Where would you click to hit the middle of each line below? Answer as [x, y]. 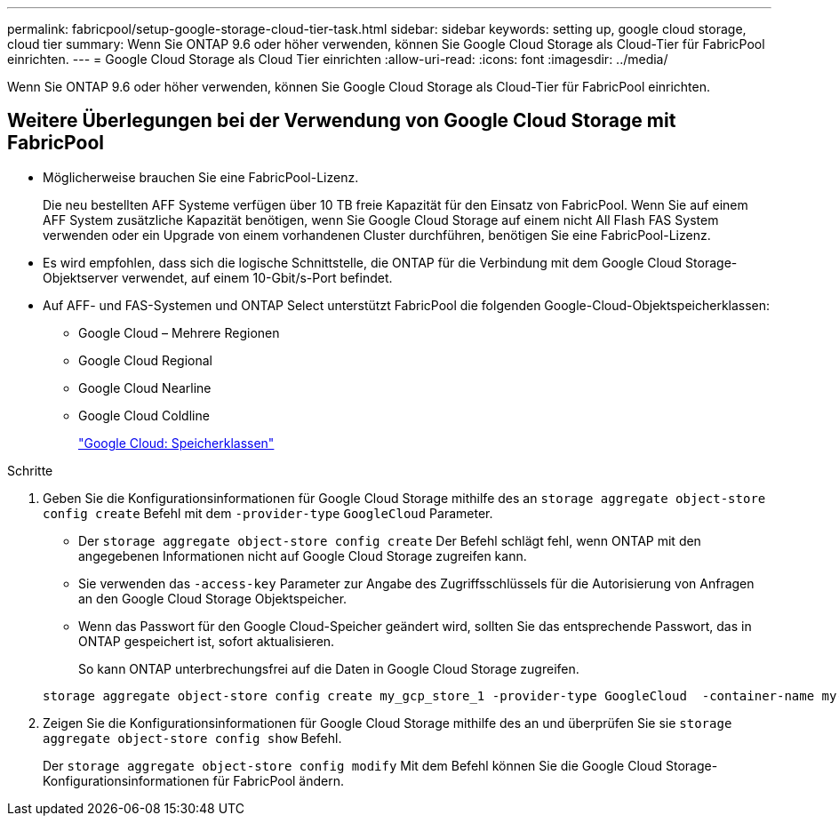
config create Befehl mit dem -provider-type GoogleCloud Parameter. [268, 513]
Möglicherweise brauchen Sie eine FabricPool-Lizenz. [201, 177]
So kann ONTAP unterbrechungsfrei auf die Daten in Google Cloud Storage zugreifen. [329, 668]
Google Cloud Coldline [144, 415]
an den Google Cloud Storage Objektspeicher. [213, 598]
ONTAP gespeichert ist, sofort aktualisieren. [207, 641]
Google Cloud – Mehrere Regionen [179, 332]
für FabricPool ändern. [279, 780]
